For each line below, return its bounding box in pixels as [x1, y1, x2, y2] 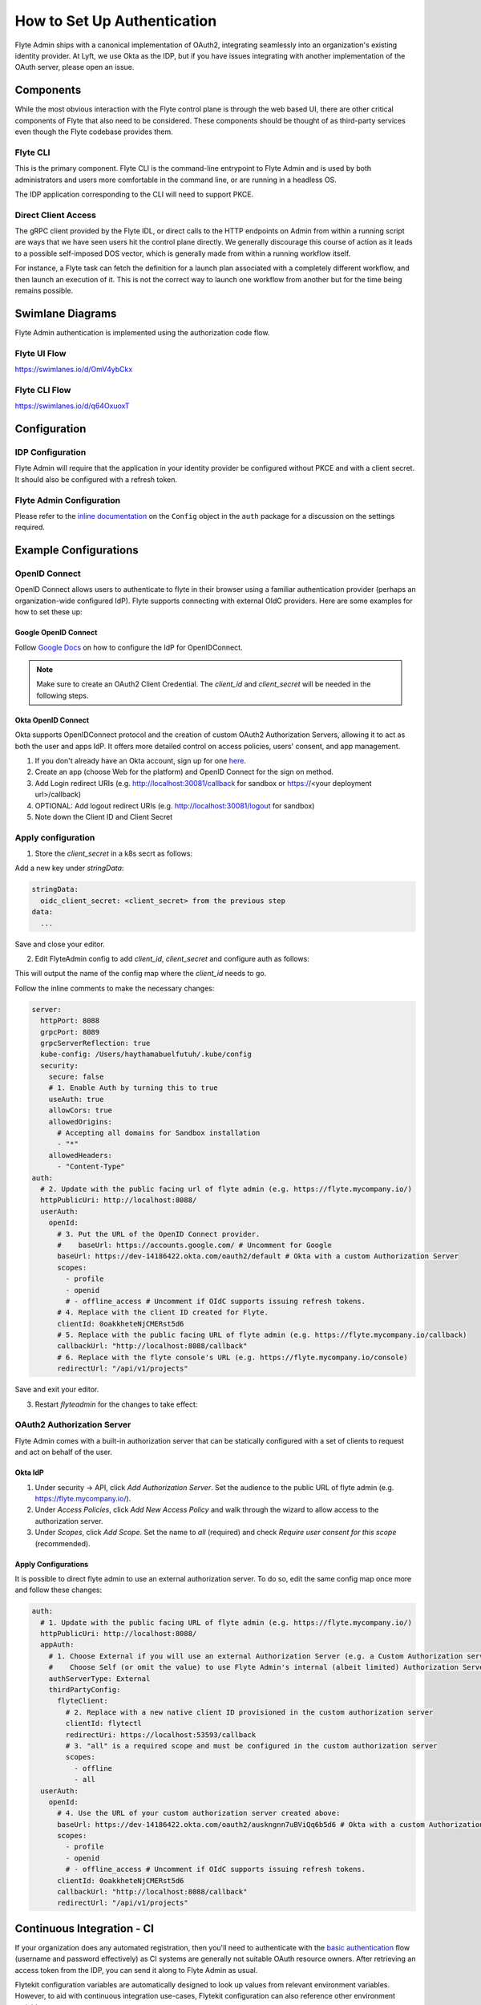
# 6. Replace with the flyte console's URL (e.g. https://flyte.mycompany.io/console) [57, 1352, 408, 1362]
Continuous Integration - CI [14, 1922, 154, 1935]
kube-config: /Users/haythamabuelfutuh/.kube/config [40, 1050, 252, 1059]
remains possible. [14, 286, 74, 296]
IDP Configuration [14, 447, 87, 457]
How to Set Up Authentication [14, 12, 217, 30]
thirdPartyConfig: [48, 1685, 121, 1694]
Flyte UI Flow [14, 347, 67, 358]
